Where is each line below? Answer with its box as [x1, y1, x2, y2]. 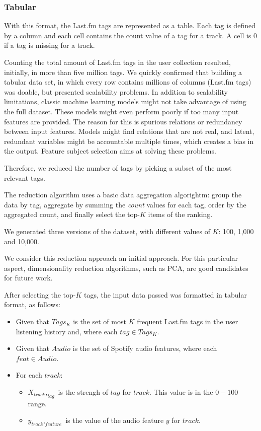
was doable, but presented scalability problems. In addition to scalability [4, 86, 228, 97]
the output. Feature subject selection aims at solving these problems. [4, 146, 216, 156]
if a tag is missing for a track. [4, 40, 95, 50]
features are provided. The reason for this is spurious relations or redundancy [4, 116, 242, 126]
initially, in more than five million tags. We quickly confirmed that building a [4, 66, 242, 77]
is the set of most [73, 316, 126, 327]
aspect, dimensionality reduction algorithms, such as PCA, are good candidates [4, 262, 248, 273]
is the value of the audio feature [65, 415, 164, 425]
